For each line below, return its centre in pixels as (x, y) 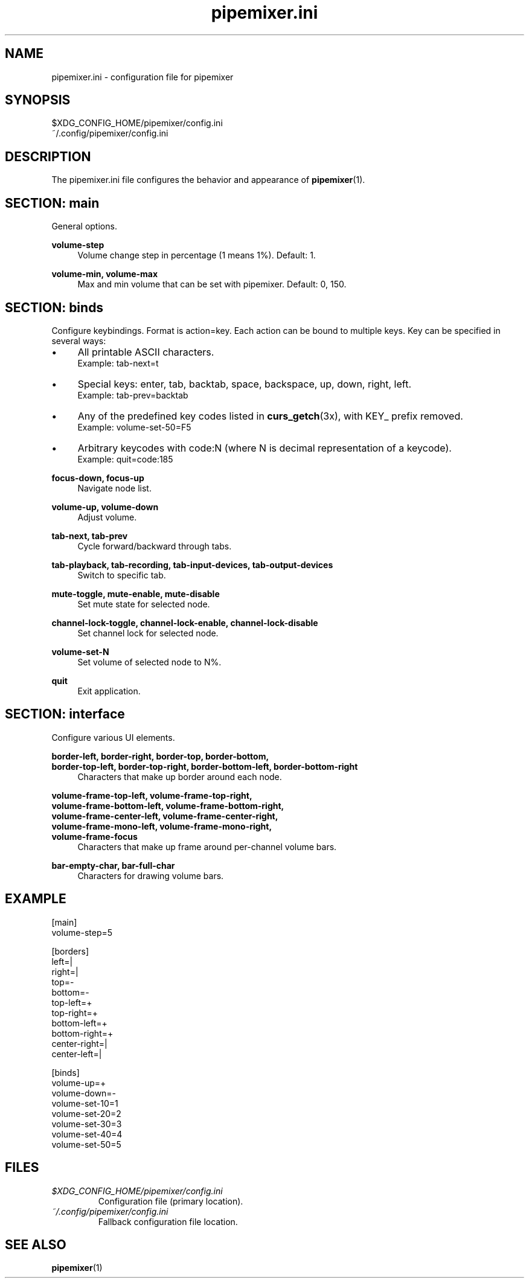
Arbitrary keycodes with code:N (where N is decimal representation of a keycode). (264, 448)
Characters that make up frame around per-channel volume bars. (207, 846)
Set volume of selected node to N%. (149, 662)
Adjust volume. (107, 517)
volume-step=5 (82, 932)
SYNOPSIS (38, 100)
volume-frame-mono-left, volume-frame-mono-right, (162, 826)
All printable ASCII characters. (146, 352)
